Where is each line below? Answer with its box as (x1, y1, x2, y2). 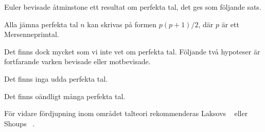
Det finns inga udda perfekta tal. (4, 73, 108, 84)
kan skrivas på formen (87, 18, 157, 29)
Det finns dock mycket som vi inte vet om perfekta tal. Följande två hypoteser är (4, 46, 260, 56)
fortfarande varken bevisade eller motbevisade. (4, 56, 151, 67)
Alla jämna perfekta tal (4, 18, 78, 29)
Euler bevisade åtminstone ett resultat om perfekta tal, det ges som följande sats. (4, 2, 261, 12)
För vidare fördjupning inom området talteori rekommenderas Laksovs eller (4, 108, 248, 119)
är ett (221, 18, 239, 29)
